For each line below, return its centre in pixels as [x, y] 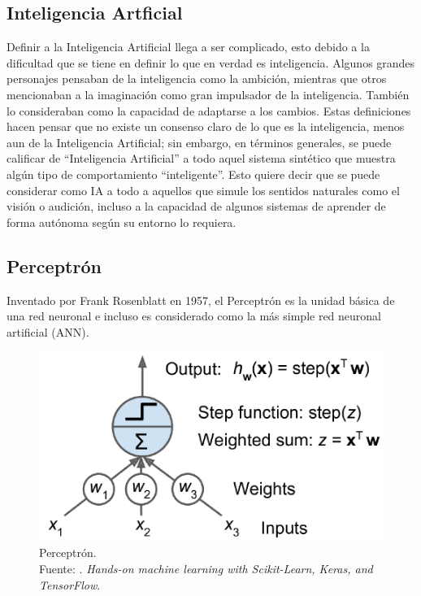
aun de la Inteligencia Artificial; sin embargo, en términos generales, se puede [199, 142]
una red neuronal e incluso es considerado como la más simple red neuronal [194, 316]
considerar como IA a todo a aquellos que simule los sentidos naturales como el [203, 190]
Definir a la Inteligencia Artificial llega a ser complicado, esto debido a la [188, 47]
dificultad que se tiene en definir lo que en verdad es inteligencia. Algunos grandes [211, 62]
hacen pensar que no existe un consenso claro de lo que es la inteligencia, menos [206, 126]
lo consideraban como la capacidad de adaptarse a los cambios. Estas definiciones [209, 110]
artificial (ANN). [48, 331]
